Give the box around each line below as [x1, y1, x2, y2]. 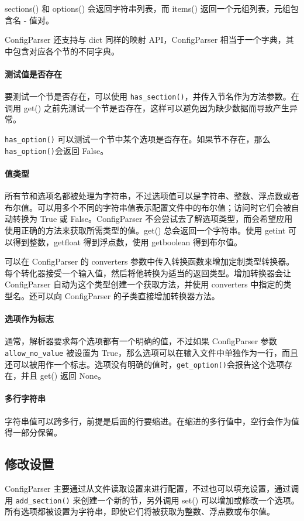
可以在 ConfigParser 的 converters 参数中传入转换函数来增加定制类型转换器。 [5, 255, 295, 268]
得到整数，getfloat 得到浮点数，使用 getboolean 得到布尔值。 [12, 235, 242, 248]
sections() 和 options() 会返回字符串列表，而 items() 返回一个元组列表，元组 [5, 2, 291, 14]
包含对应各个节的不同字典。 [12, 44, 119, 57]
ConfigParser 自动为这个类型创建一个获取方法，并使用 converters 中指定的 [5, 278, 284, 290]
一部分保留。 [12, 426, 62, 438]
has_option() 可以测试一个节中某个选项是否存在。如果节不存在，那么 [5, 133, 271, 145]
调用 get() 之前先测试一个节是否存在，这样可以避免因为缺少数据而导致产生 [5, 101, 289, 114]
